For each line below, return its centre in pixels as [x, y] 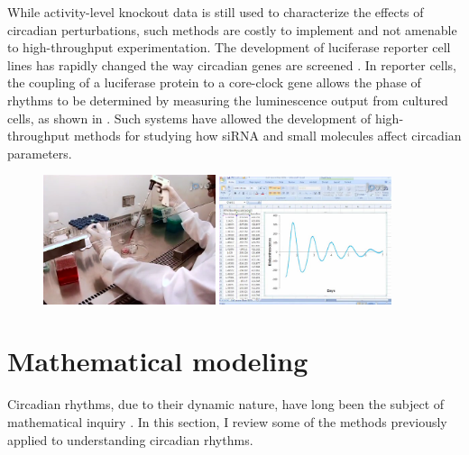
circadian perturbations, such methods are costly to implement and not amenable [232, 29]
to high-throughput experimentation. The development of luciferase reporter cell [229, 47]
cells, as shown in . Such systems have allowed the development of [189, 118]
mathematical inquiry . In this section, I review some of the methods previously [227, 421]
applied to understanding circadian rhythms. [130, 439]
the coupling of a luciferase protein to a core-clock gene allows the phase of [214, 82]
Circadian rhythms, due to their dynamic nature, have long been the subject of [226, 404]
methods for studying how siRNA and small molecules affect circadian [267, 136]
